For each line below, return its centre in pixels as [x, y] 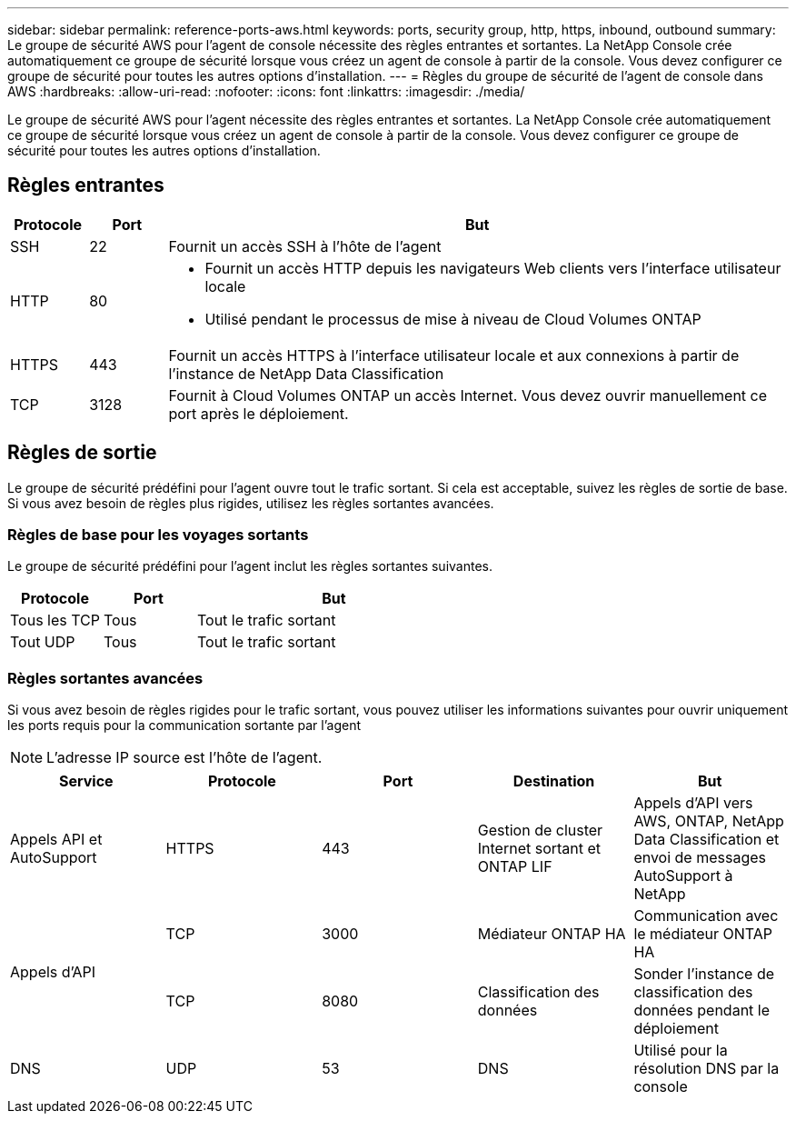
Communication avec [706, 916]
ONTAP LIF [515, 867]
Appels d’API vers [693, 803]
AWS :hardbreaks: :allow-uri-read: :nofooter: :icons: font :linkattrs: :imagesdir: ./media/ [266, 91]
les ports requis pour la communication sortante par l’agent [184, 726]
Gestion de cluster [540, 831]
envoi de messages [700, 858]
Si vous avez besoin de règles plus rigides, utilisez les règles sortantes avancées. [251, 503]
